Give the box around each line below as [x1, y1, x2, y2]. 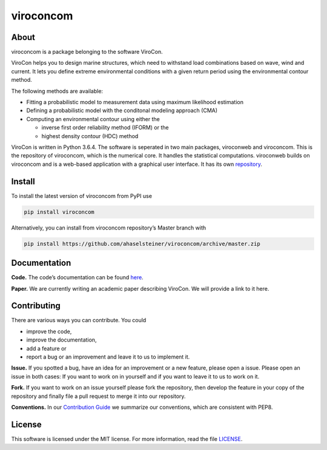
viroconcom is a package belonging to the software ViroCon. [11, 48, 163, 56]
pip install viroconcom [24, 208, 95, 215]
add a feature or [26, 345, 67, 352]
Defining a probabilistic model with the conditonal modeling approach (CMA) [26, 107, 218, 114]
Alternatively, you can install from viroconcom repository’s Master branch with [11, 224, 206, 231]
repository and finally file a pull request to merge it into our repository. [11, 392, 186, 400]
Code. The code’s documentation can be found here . [11, 274, 144, 281]
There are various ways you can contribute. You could [11, 317, 147, 324]
